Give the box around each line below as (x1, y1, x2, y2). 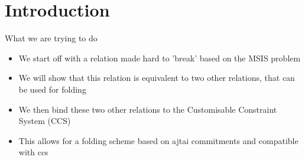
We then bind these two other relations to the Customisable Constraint (18, 103, 277, 115)
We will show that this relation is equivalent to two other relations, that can (18, 71, 295, 84)
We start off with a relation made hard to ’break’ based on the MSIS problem (18, 51, 301, 64)
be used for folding (18, 83, 86, 95)
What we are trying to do (5, 32, 98, 44)
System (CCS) (18, 115, 71, 127)
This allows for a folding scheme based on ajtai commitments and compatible (18, 134, 298, 146)
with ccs (18, 146, 48, 158)
